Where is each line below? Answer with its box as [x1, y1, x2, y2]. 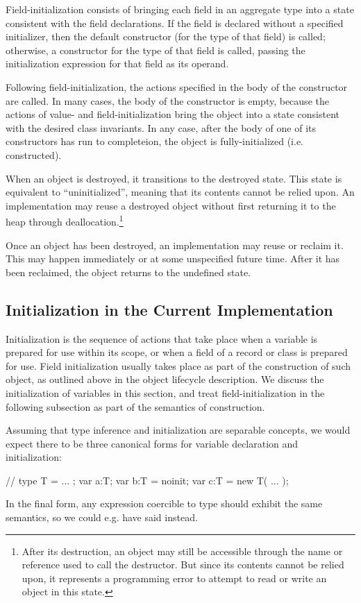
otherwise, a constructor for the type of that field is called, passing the [6, 42, 305, 57]
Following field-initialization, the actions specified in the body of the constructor [6, 79, 348, 94]
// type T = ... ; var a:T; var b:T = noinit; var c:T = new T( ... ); [6, 473, 289, 487]
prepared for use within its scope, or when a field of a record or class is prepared [6, 345, 348, 359]
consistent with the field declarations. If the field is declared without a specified [6, 15, 344, 30]
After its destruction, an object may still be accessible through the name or [22, 543, 343, 558]
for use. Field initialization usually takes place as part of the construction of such [6, 358, 351, 373]
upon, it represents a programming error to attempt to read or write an [22, 570, 327, 585]
